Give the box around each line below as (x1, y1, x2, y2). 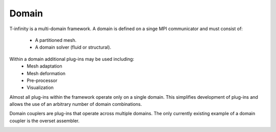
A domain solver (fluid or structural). (35, 44, 111, 51)
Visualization (27, 84, 54, 91)
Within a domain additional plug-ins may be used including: (9, 56, 134, 62)
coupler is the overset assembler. (9, 118, 80, 124)
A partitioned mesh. (35, 37, 77, 43)
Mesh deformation (27, 70, 66, 76)
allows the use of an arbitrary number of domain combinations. (9, 101, 142, 107)
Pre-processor (27, 77, 58, 83)
